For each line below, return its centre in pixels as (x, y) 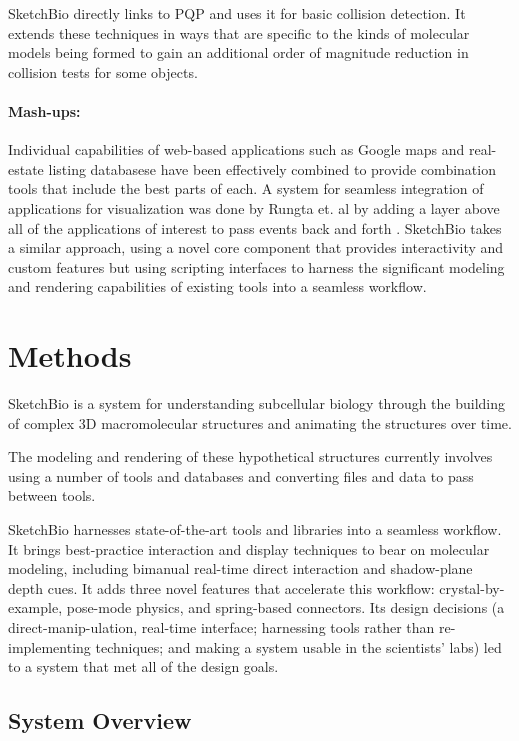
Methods (70, 355)
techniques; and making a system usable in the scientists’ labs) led (298, 646)
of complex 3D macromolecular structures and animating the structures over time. (260, 422)
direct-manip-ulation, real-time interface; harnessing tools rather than (221, 626)
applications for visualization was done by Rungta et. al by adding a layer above (254, 207)
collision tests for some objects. (103, 71)
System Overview (100, 720)
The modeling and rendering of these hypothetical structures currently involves (250, 456)
